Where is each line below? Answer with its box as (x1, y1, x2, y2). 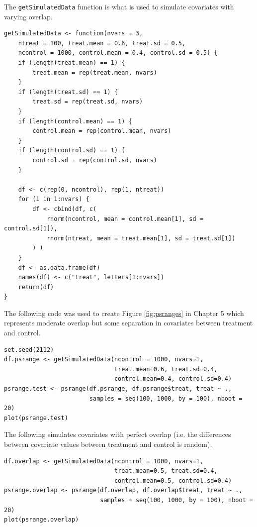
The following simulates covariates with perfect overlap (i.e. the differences (4, 429, 231, 439)
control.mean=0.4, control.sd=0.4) (114, 375, 232, 383)
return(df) (18, 283, 54, 291)
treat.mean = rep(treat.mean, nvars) (32, 69, 157, 76)
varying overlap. (4, 11, 53, 21)
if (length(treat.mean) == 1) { (18, 59, 125, 67)
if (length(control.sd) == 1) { (18, 147, 125, 154)
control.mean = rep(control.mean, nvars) (32, 127, 171, 135)
